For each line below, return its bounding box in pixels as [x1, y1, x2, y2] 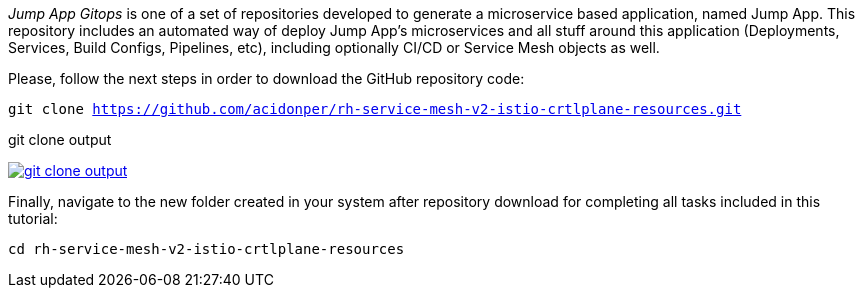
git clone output [8, 131, 112, 148]
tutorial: [8, 210, 58, 227]
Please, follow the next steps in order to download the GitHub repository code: [8, 70, 525, 87]
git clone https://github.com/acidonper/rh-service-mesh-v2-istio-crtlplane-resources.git [8, 101, 742, 117]
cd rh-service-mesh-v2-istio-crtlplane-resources [8, 241, 405, 257]
